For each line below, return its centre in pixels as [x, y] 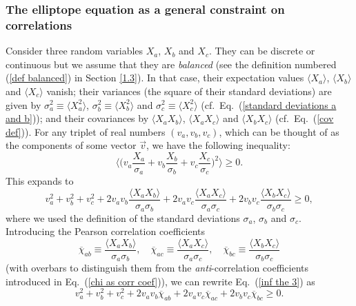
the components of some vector [71, 145]
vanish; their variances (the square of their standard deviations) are [189, 91]
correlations [39, 24]
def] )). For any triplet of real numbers [86, 131]
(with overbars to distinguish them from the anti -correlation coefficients [157, 268]
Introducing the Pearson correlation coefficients [106, 231]
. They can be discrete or [262, 51]
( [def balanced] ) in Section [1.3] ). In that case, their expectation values [155, 78]
